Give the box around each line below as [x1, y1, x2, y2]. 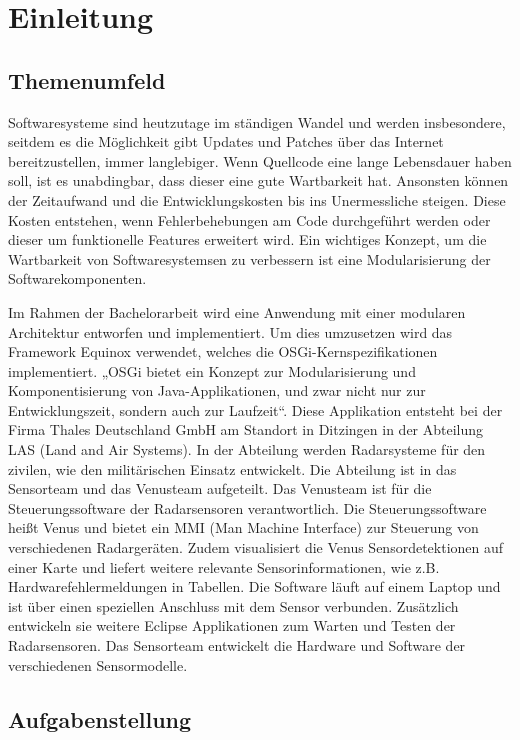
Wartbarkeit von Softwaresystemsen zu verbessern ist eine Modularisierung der [8, 248, 491, 269]
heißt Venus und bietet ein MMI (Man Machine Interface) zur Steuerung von [8, 517, 479, 538]
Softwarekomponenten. [8, 268, 147, 289]
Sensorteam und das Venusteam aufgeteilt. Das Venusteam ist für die [8, 478, 432, 499]
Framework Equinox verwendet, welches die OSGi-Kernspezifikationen [8, 341, 438, 362]
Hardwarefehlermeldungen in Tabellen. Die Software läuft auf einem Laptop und [8, 576, 501, 597]
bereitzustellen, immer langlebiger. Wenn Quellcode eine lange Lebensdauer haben [8, 150, 512, 171]
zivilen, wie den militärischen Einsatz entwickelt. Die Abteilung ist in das [8, 458, 457, 479]
